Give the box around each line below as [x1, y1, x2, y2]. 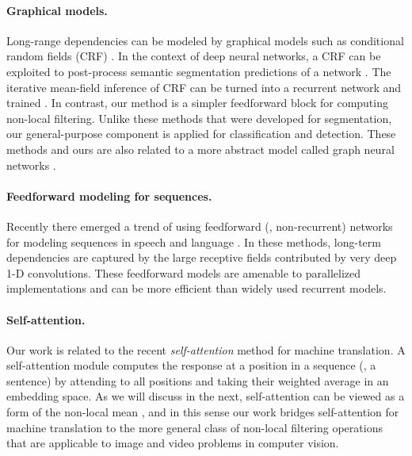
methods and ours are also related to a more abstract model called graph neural [6, 140, 395, 157]
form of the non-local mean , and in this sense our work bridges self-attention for [6, 404, 399, 420]
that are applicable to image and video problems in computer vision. [6, 435, 339, 451]
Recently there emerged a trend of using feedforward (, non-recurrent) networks [6, 217, 393, 234]
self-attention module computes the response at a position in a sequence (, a [6, 357, 376, 374]
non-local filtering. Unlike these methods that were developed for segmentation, [6, 109, 392, 126]
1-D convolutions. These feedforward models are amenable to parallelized [6, 264, 361, 281]
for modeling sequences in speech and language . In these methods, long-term [6, 233, 381, 250]
